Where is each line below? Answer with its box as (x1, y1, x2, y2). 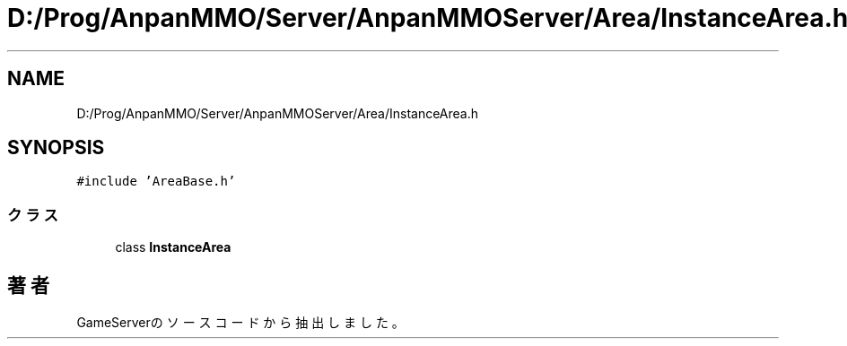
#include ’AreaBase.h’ (76, 174, 236, 189)
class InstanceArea (115, 239, 231, 255)
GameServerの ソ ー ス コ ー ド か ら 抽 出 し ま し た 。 (76, 315, 405, 331)
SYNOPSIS (7, 136, 105, 160)
